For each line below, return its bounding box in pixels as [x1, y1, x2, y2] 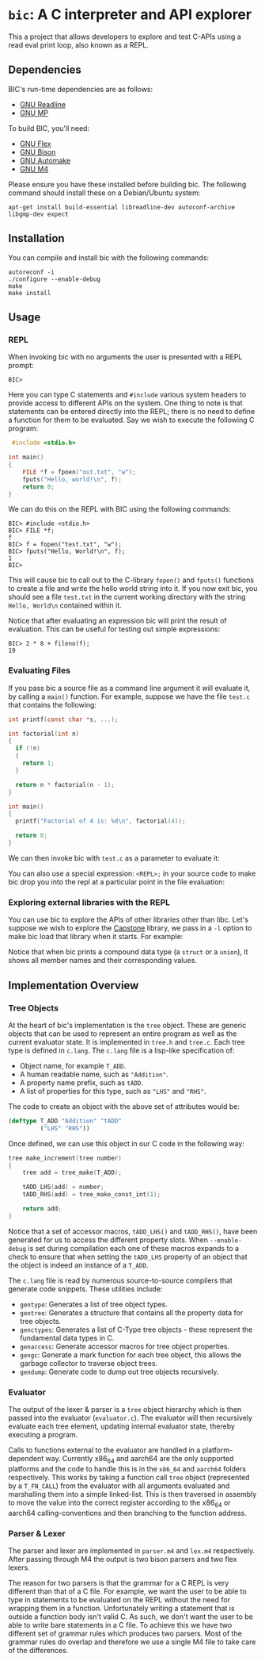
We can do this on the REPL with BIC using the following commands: [8, 504, 231, 514]
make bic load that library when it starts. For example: [8, 932, 184, 942]
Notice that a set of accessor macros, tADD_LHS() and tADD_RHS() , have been [8, 1226, 258, 1236]
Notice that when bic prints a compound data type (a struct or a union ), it [8, 947, 248, 957]
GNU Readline [19, 99, 66, 109]
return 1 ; [22, 759, 55, 767]
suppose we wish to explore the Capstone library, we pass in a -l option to [8, 923, 252, 933]
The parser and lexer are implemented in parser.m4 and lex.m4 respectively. [8, 1545, 256, 1556]
